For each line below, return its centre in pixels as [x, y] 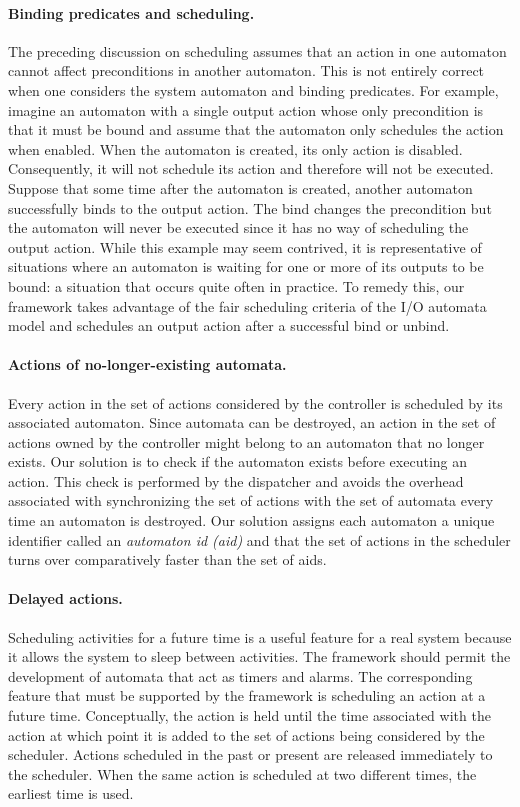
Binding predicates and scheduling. [131, 12]
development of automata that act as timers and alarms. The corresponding [240, 675]
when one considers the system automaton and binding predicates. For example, [253, 89]
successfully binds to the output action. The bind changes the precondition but [250, 207]
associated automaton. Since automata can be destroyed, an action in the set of [252, 422]
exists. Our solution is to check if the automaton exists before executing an [238, 461]
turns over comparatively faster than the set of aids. [167, 559]
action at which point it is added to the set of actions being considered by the [246, 734]
